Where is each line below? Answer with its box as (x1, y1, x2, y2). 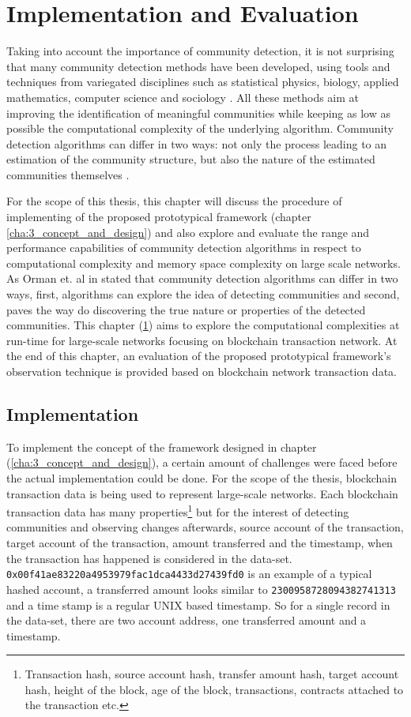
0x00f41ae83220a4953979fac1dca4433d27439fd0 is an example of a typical (6, 565, 372, 582)
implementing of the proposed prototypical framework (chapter (6, 208, 311, 225)
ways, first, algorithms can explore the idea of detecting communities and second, (6, 286, 400, 302)
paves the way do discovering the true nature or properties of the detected (6, 301, 366, 317)
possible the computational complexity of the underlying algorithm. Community (6, 120, 394, 137)
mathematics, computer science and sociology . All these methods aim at (6, 88, 360, 105)
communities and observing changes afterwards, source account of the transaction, (6, 519, 404, 535)
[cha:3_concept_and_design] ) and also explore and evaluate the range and (6, 223, 370, 240)
